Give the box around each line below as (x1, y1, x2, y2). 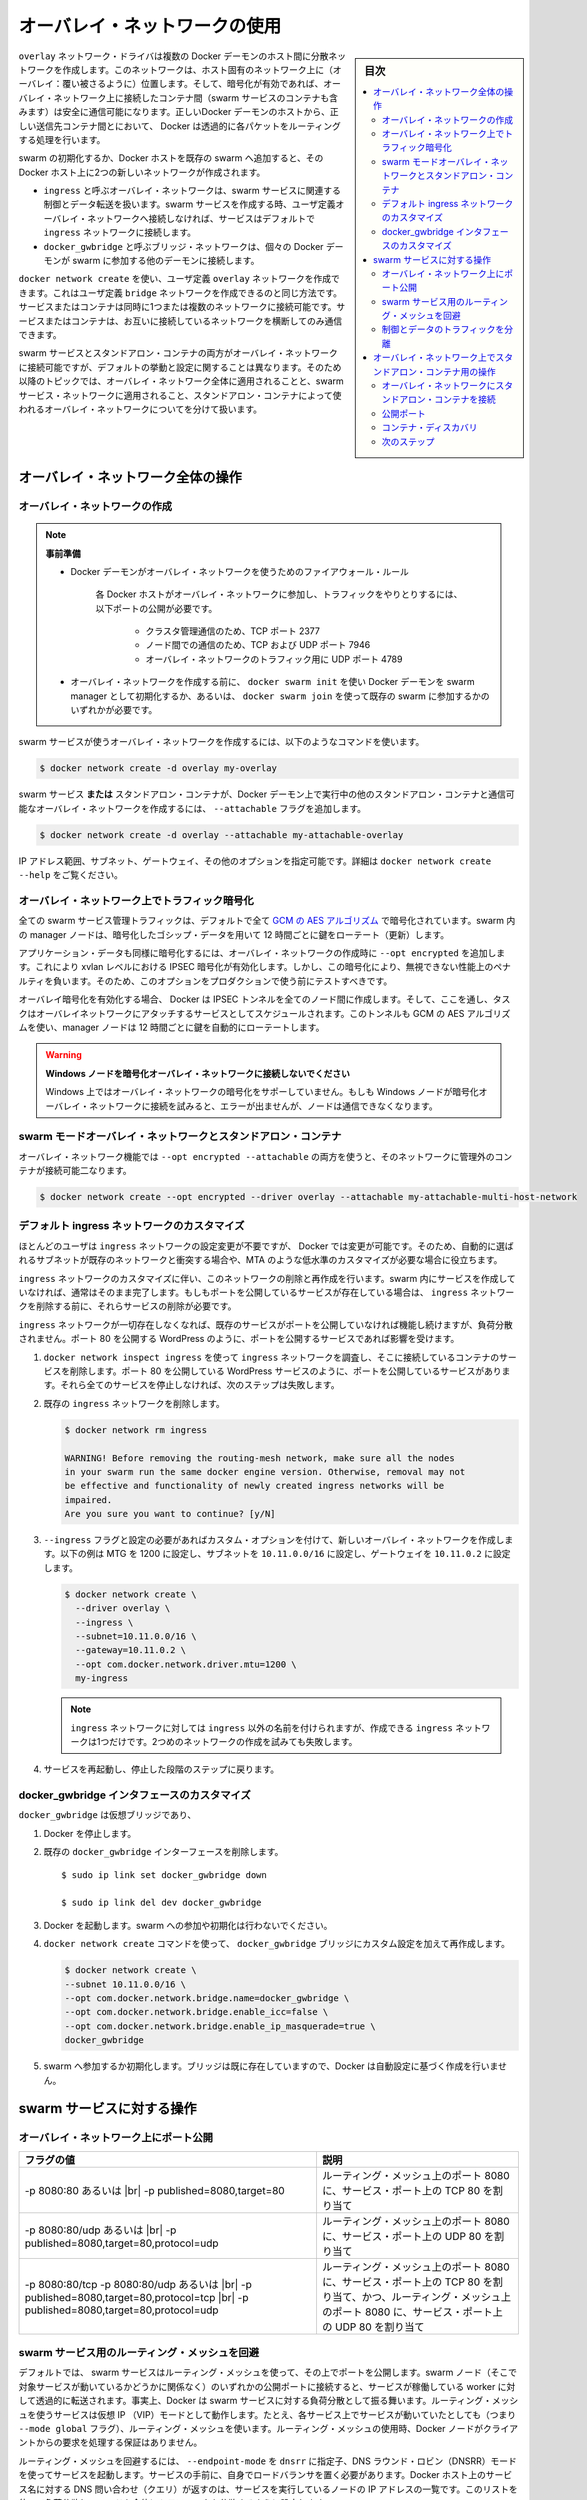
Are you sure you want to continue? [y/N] (64, 1508, 276, 1520)
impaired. (64, 1494, 113, 1505)
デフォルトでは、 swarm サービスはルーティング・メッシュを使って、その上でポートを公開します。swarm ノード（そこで (18, 2366, 518, 2379)
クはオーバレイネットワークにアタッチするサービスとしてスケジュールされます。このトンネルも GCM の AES (18, 1007, 465, 1019)
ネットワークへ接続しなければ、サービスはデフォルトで (86, 212, 315, 224)
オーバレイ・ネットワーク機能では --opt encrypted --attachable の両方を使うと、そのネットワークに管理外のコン (18, 1150, 513, 1162)
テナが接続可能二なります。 (18, 1165, 132, 1177)
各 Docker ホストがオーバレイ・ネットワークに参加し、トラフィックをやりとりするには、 (95, 588, 463, 600)
